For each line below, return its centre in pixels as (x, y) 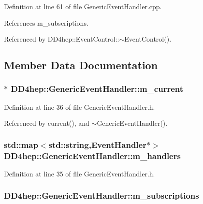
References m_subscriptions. (46, 22)
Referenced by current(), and (47, 123)
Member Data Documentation (81, 65)
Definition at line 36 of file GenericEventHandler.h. (80, 107)
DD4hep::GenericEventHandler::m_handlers (92, 155)
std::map (21, 144)
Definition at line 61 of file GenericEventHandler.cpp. (83, 6)
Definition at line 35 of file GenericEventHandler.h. (80, 174)
